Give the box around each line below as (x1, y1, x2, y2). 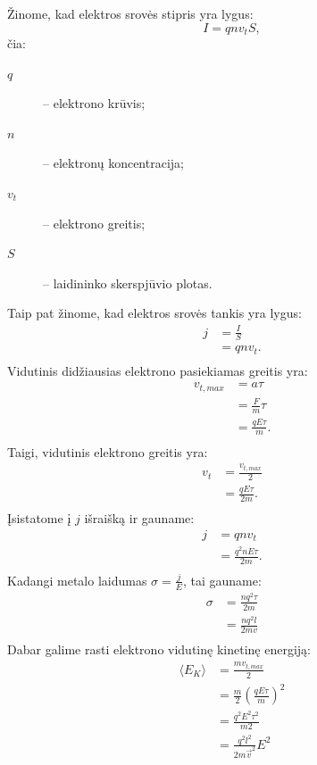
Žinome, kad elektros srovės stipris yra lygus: (7, 4, 254, 22)
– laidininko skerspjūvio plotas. (43, 273, 213, 292)
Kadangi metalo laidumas (7, 570, 147, 589)
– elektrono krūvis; (43, 94, 146, 112)
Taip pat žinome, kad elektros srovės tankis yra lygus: (7, 304, 302, 322)
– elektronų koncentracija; (43, 154, 184, 172)
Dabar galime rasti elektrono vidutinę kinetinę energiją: (7, 640, 311, 659)
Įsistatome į (7, 509, 71, 528)
